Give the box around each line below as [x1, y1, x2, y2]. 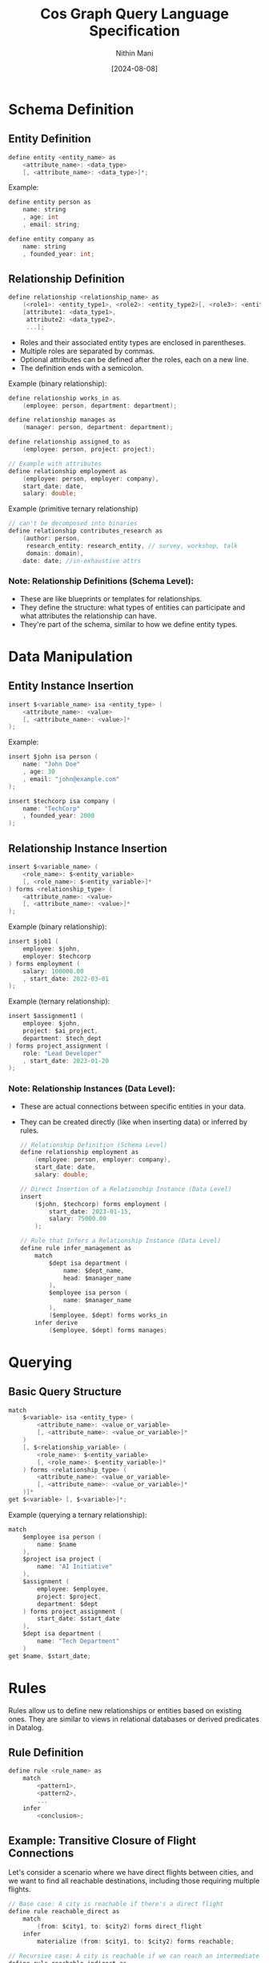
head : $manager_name [62, 1274, 132, 1282]
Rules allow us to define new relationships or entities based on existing [8, 1705, 242, 1715]
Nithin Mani [115, 48, 154, 58]
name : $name [37, 1540, 78, 1548]
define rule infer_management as [19, 1245, 132, 1253]
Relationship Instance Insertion [8, 842, 168, 855]
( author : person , [22, 534, 81, 543]
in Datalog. [8, 1723, 44, 1732]
